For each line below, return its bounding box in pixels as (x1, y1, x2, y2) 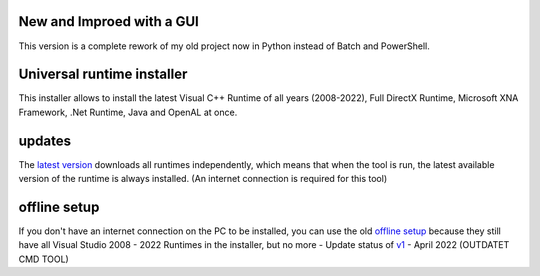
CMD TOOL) (18, 253, 69, 265)
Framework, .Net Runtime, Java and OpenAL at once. (18, 106, 238, 118)
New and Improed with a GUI (18, 13, 199, 30)
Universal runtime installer (18, 66, 188, 83)
